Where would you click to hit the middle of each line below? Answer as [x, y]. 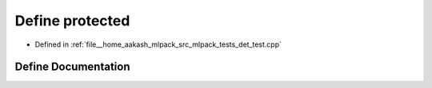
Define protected [72, 21]
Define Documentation [72, 67]
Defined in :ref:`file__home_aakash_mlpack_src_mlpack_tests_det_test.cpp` [158, 44]
